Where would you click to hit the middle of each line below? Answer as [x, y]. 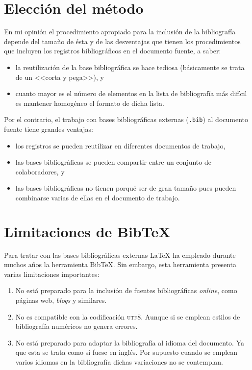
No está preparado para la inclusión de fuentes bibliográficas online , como [126, 290]
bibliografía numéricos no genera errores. [76, 326]
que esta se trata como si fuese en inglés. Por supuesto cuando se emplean [126, 352]
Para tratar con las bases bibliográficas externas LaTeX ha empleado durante [120, 255]
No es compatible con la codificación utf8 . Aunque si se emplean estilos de [128, 316]
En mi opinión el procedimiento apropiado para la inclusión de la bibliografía [120, 32]
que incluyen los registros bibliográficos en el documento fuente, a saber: [113, 51]
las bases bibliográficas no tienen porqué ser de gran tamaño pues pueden [126, 188]
